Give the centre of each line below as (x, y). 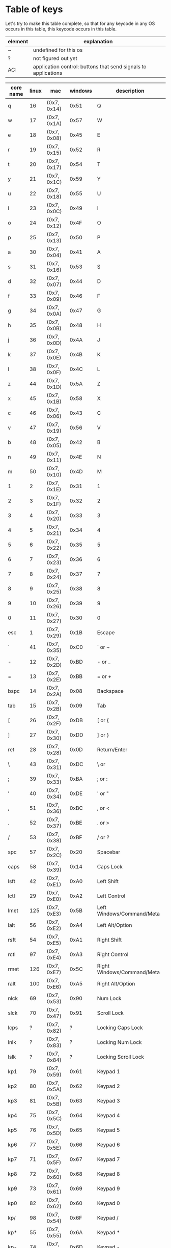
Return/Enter (112, 749)
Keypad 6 (108, 1145)
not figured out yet (55, 58)
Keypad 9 (108, 1188)
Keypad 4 (108, 1115)
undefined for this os (58, 50)
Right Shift (109, 940)
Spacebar (109, 852)
